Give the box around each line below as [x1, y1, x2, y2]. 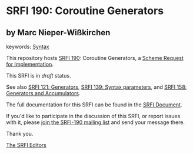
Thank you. [6, 130, 34, 137]
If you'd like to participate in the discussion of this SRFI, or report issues [6, 113, 181, 119]
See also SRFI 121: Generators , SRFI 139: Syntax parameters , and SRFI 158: [6, 83, 187, 91]
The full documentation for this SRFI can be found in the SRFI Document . [6, 101, 182, 108]
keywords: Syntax [6, 43, 49, 50]
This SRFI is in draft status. [6, 72, 71, 79]
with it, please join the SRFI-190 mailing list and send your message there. [6, 119, 185, 126]
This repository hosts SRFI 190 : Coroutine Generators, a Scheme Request [6, 55, 184, 61]
